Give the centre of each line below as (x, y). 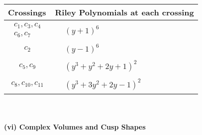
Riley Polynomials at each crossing (124, 12)
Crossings (27, 12)
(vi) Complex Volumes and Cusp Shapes (75, 126)
